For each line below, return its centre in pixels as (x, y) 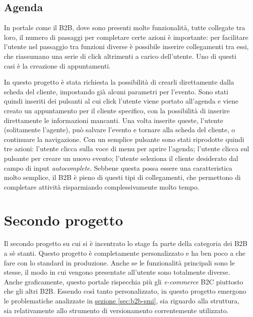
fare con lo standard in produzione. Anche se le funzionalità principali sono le (119, 262)
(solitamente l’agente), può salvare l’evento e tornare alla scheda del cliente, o (119, 130)
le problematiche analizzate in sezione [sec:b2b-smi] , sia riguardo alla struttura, (122, 300)
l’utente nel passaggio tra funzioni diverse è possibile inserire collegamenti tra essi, (126, 46)
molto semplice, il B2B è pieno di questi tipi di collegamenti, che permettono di (122, 177)
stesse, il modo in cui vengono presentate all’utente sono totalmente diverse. (117, 272)
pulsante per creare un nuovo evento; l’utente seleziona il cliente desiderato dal (121, 158)
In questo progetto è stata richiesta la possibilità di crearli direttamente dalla (119, 82)
